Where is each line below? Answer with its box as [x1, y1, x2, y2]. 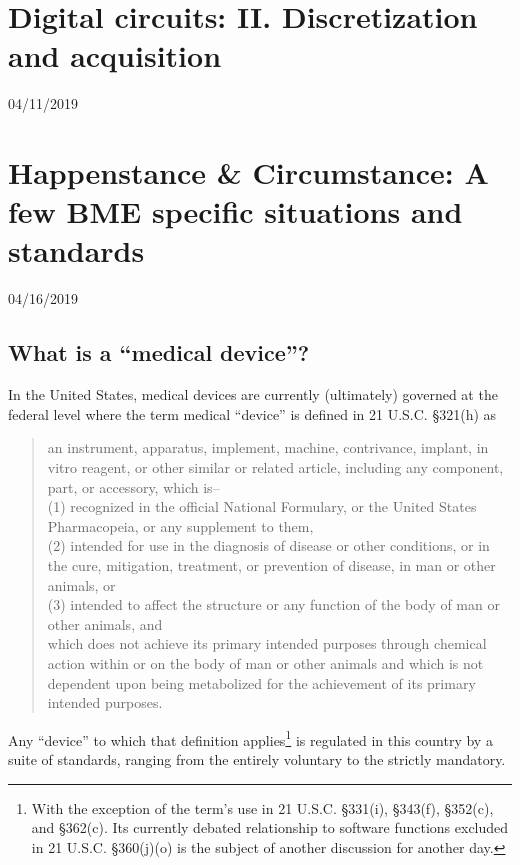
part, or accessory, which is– [47, 476, 220, 497]
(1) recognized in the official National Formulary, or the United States [47, 496, 477, 517]
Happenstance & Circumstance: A [8, 152, 489, 193]
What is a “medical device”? [8, 337, 310, 368]
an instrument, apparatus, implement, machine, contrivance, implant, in [47, 437, 489, 458]
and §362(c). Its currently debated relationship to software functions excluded [31, 817, 509, 838]
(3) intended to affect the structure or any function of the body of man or [47, 594, 500, 615]
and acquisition [8, 35, 222, 76]
